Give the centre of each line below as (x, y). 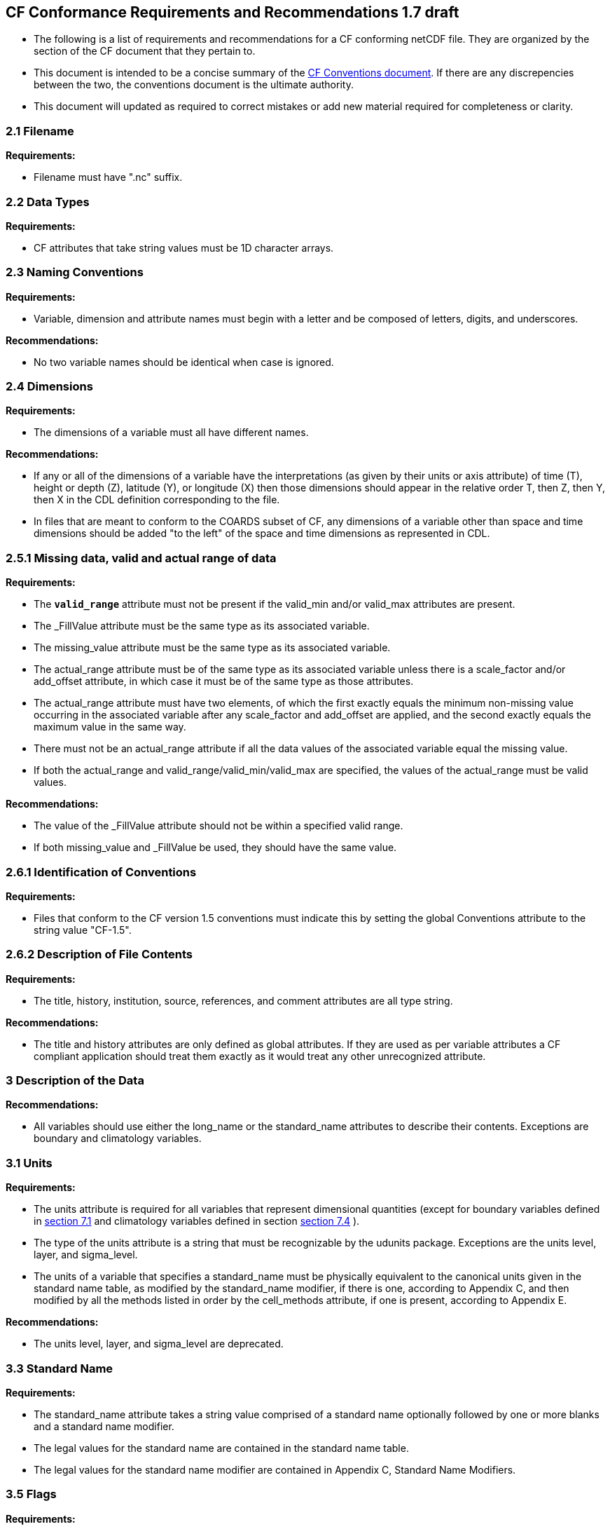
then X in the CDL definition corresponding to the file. (157, 500)
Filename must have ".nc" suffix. (108, 177)
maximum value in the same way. (110, 727)
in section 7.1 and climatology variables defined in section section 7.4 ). (197, 1221)
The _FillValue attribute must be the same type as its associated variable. (202, 626)
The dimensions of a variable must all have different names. (171, 433)
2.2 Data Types (48, 202)
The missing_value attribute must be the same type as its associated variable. (212, 648)
